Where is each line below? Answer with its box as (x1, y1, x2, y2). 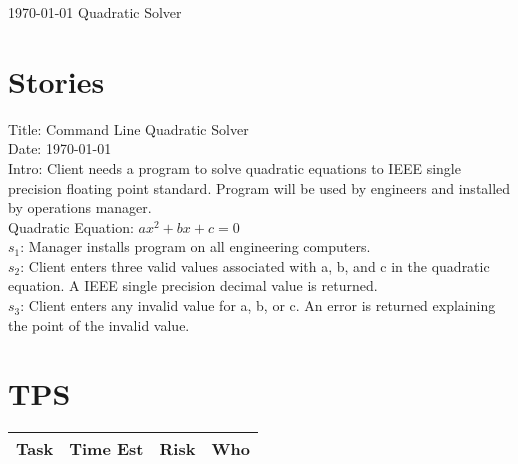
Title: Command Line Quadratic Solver (8, 118, 249, 139)
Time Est (69, 437, 144, 461)
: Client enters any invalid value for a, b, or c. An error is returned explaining (20, 295, 496, 316)
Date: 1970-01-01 (8, 138, 112, 159)
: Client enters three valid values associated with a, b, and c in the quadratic (20, 255, 490, 276)
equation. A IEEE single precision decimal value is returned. (8, 275, 378, 296)
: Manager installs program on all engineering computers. (20, 236, 371, 257)
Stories (8, 60, 105, 101)
